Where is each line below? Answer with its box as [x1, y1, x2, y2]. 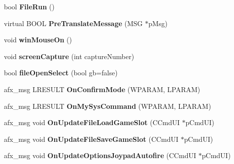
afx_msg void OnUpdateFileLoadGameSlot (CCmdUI [4, 117, 180, 128]
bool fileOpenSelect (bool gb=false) [4, 67, 118, 78]
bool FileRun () [4, 1, 55, 11]
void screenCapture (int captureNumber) [4, 51, 134, 61]
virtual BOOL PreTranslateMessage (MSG [4, 18, 143, 28]
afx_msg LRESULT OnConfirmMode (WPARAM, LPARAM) [4, 84, 201, 94]
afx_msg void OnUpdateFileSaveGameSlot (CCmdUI [4, 133, 179, 144]
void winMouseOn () [4, 34, 72, 45]
